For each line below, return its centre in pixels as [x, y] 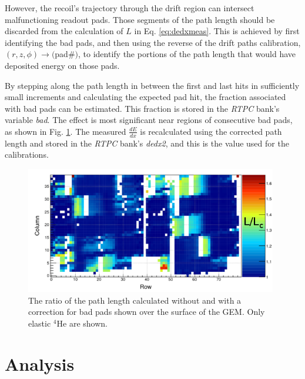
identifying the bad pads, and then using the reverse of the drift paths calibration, [153, 42]
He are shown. [82, 323]
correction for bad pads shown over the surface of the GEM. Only [147, 312]
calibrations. [27, 154]
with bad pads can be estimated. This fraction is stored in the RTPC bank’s [142, 108]
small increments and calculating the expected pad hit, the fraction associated [145, 97]
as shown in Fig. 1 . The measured [66, 131]
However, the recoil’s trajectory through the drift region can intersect [130, 8]
